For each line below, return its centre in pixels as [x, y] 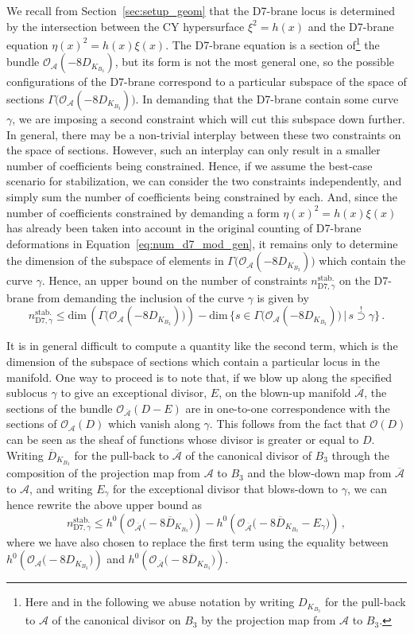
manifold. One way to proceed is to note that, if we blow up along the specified [199, 377]
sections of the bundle [60, 408]
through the [360, 455]
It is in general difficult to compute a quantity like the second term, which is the [202, 346]
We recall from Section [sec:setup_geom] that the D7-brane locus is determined [201, 10]
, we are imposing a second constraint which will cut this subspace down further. [209, 119]
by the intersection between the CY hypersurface [126, 26]
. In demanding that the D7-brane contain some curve [267, 99]
